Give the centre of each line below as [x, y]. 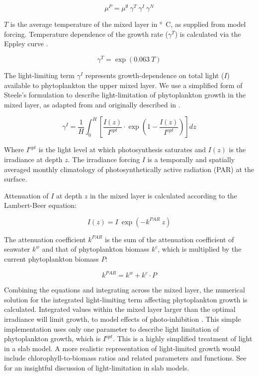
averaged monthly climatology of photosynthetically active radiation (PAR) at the [129, 169]
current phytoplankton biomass [51, 259]
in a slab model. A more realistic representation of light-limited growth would [122, 348]
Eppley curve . [26, 44]
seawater [17, 249]
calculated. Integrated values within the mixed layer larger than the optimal [120, 309]
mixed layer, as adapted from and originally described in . [92, 104]
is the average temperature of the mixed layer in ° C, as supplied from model [128, 24]
